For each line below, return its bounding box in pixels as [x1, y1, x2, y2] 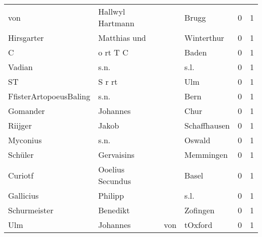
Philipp [98, 190, 124, 201]
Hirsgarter [8, 32, 44, 43]
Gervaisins [98, 149, 135, 160]
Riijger [8, 120, 32, 131]
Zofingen [184, 204, 215, 216]
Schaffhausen [184, 120, 230, 131]
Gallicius [8, 190, 39, 201]
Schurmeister [8, 204, 53, 216]
